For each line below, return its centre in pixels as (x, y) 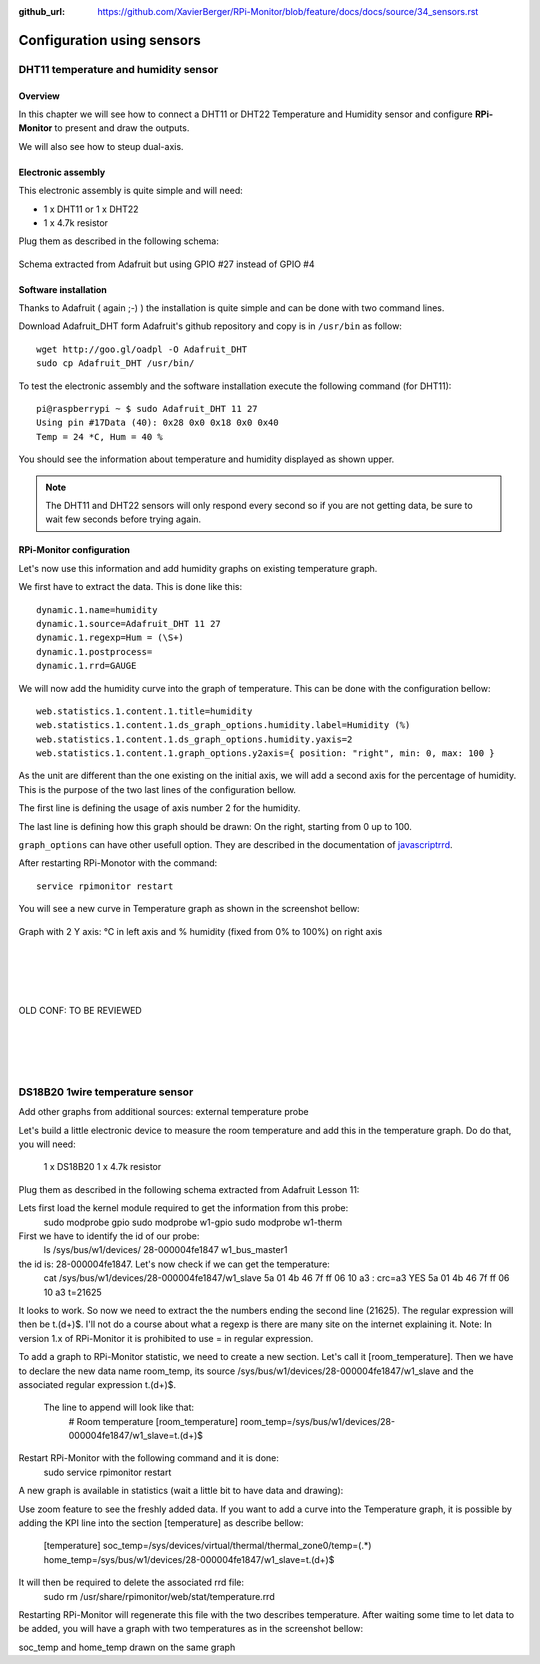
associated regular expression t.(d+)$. (97, 1384)
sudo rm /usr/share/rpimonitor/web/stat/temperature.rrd (159, 1596)
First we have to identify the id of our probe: (109, 1236)
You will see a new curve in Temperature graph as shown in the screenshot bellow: (189, 909)
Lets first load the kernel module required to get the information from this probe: (183, 1208)
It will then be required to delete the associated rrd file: (131, 1582)
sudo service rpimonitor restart (107, 1472)
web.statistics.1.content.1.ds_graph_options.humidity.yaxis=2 (194, 739)
